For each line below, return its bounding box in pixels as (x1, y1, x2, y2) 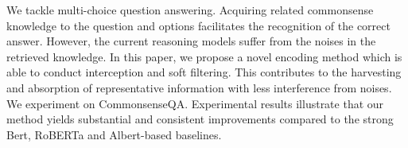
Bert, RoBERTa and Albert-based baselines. (6, 126, 222, 142)
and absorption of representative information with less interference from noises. (6, 79, 392, 95)
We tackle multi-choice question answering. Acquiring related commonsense (6, 2, 374, 18)
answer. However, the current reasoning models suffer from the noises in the (6, 33, 376, 49)
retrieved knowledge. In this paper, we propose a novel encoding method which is (6, 48, 402, 64)
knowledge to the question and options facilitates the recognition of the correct (6, 17, 391, 33)
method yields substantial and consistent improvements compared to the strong (6, 111, 394, 127)
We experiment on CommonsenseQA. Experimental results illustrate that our (6, 95, 384, 111)
